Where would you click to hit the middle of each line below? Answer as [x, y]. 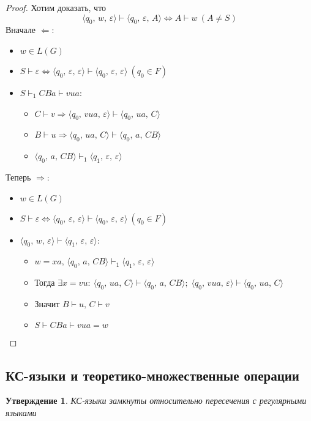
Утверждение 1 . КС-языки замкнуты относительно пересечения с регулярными [156, 401]
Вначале [21, 30]
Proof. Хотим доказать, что [56, 7]
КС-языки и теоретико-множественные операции [152, 375]
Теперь [18, 177]
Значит [47, 303]
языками [21, 412]
